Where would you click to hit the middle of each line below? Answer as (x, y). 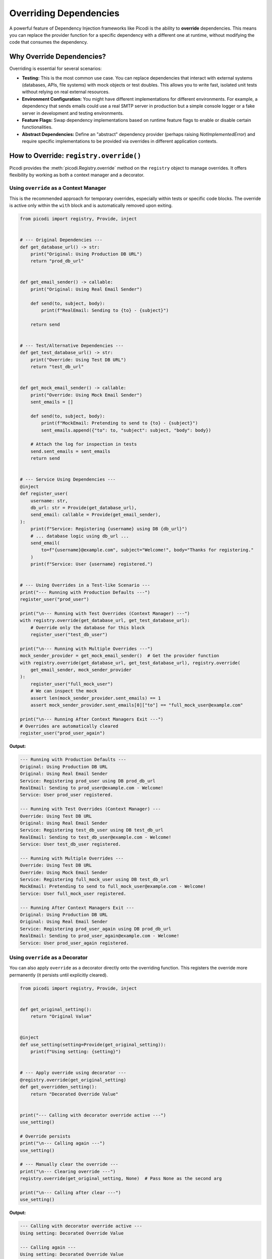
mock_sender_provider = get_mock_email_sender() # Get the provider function (119, 656)
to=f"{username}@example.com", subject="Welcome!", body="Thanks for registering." (147, 550)
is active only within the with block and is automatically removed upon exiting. (91, 205)
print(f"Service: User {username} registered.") (92, 564)
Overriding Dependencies (64, 13)
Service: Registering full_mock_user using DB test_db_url (94, 880)
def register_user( (44, 494)
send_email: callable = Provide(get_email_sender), (96, 515)
